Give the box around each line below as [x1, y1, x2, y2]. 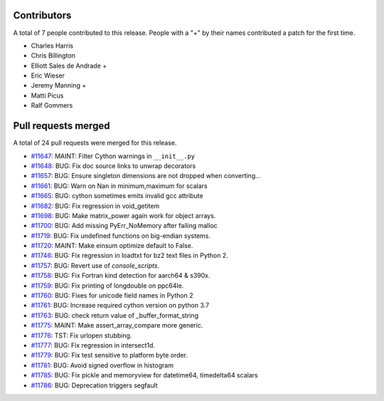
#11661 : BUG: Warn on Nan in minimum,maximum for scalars [31, 182, 208, 190]
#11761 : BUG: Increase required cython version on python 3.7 [31, 301, 210, 310]
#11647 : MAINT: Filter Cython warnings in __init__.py [31, 152, 196, 160]
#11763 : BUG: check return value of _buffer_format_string [31, 311, 199, 320]
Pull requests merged [13, 120, 110, 132]
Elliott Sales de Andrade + [31, 61, 107, 70]
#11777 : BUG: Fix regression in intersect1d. [31, 340, 156, 349]
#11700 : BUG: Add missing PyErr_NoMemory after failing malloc [31, 222, 218, 230]
